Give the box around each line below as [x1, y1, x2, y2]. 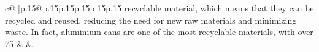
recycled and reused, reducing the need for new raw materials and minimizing [5, 13, 297, 26]
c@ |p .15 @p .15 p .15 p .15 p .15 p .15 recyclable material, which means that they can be [5, 2, 314, 14]
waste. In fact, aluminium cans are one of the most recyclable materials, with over [5, 25, 313, 38]
